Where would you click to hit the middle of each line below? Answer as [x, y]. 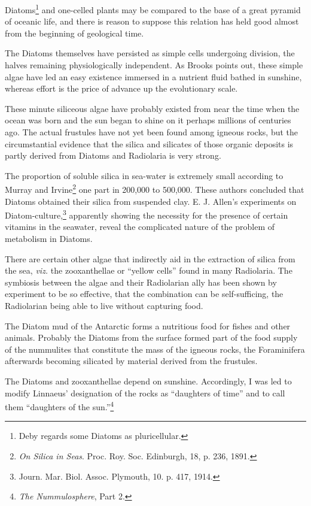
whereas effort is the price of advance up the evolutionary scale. [121, 88]
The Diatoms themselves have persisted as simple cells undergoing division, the [150, 53]
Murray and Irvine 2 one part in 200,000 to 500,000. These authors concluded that [155, 189]
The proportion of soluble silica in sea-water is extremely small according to [144, 175]
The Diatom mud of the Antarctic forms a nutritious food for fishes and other [148, 325]
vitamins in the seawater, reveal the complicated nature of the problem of [140, 227]
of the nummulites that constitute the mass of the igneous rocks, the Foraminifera [155, 349]
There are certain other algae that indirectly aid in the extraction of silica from [150, 258]
